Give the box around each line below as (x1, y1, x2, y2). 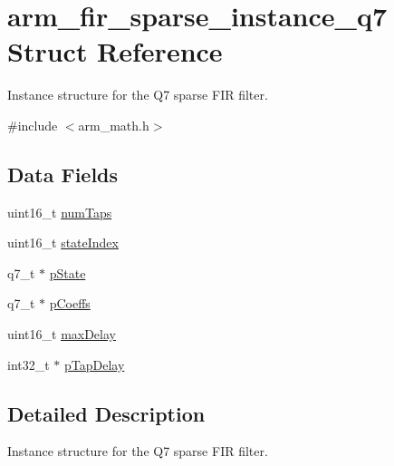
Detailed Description (7, 399, 206, 427)
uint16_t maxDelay (7, 325, 116, 344)
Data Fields (7, 160, 119, 188)
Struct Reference (7, 33, 223, 70)
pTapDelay (64, 354, 125, 374)
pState (49, 263, 86, 282)
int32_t (7, 354, 50, 374)
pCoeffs (49, 294, 91, 313)
